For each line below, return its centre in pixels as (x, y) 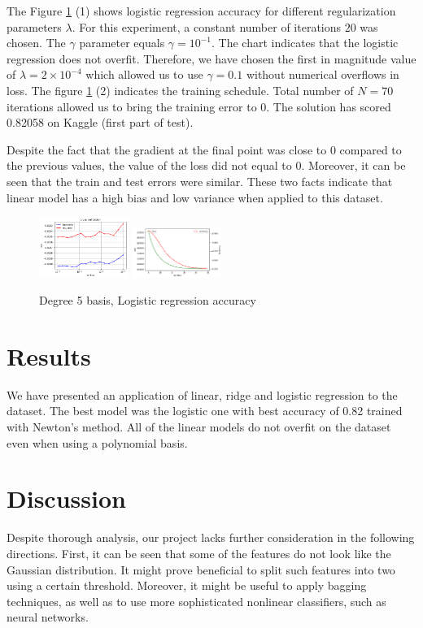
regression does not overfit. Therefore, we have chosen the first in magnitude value (211, 58)
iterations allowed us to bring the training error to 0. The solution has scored (199, 106)
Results (49, 355)
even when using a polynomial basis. (97, 442)
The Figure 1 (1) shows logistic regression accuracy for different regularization (201, 11)
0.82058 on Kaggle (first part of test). (100, 122)
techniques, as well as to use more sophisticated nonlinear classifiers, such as (196, 601)
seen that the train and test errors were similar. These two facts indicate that (200, 181)
